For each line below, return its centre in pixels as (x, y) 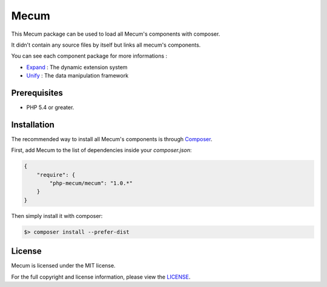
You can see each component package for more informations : (89, 56)
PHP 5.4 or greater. (50, 107)
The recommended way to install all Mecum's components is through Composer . (112, 139)
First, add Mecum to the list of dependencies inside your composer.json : (101, 150)
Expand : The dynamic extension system (77, 67)
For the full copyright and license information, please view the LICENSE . (101, 277)
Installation (33, 124)
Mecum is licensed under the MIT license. (63, 266)
